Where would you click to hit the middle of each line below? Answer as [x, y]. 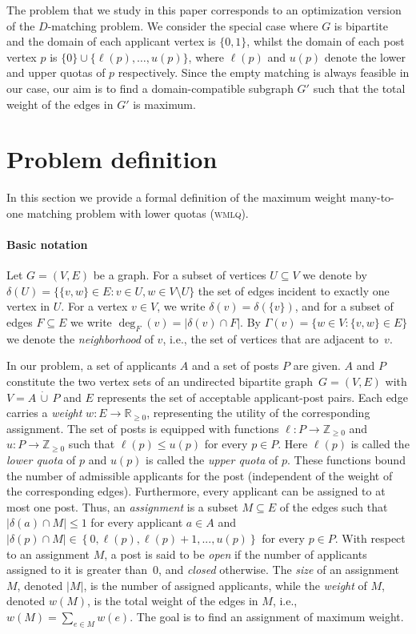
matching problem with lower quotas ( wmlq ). [138, 213]
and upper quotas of [56, 72]
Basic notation [47, 245]
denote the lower [365, 56]
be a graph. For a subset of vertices [180, 275]
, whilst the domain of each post [326, 41]
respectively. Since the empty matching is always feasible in [264, 72]
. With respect [370, 538]
